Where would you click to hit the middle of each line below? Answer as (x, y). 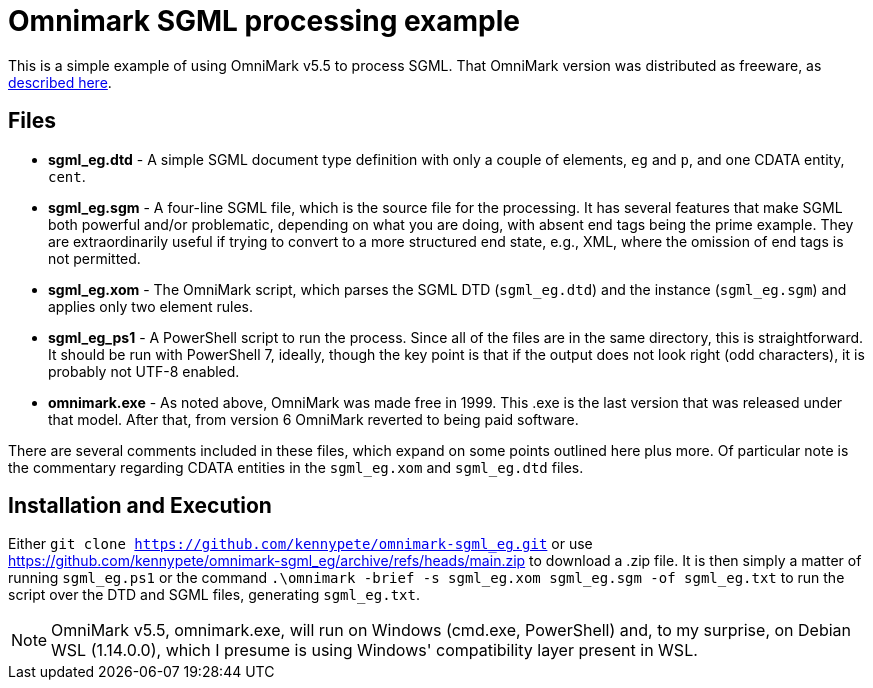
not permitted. (94, 258)
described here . (60, 82)
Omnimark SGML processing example (264, 21)
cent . (67, 176)
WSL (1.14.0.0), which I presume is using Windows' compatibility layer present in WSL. (374, 650)
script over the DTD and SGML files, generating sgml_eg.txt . (214, 595)
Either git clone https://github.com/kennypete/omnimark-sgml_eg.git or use (300, 544)
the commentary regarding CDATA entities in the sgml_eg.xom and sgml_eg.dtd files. (296, 467)
